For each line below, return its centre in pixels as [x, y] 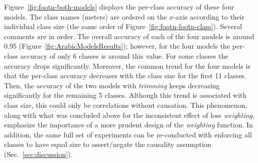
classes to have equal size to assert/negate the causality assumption [108, 144]
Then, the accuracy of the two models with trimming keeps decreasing [112, 85]
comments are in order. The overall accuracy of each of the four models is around [129, 36]
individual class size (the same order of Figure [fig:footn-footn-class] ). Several [123, 26]
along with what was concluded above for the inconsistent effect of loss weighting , [129, 115]
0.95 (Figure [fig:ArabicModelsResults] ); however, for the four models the [117, 46]
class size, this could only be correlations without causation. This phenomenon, [126, 105]
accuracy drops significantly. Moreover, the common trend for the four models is [127, 65]
